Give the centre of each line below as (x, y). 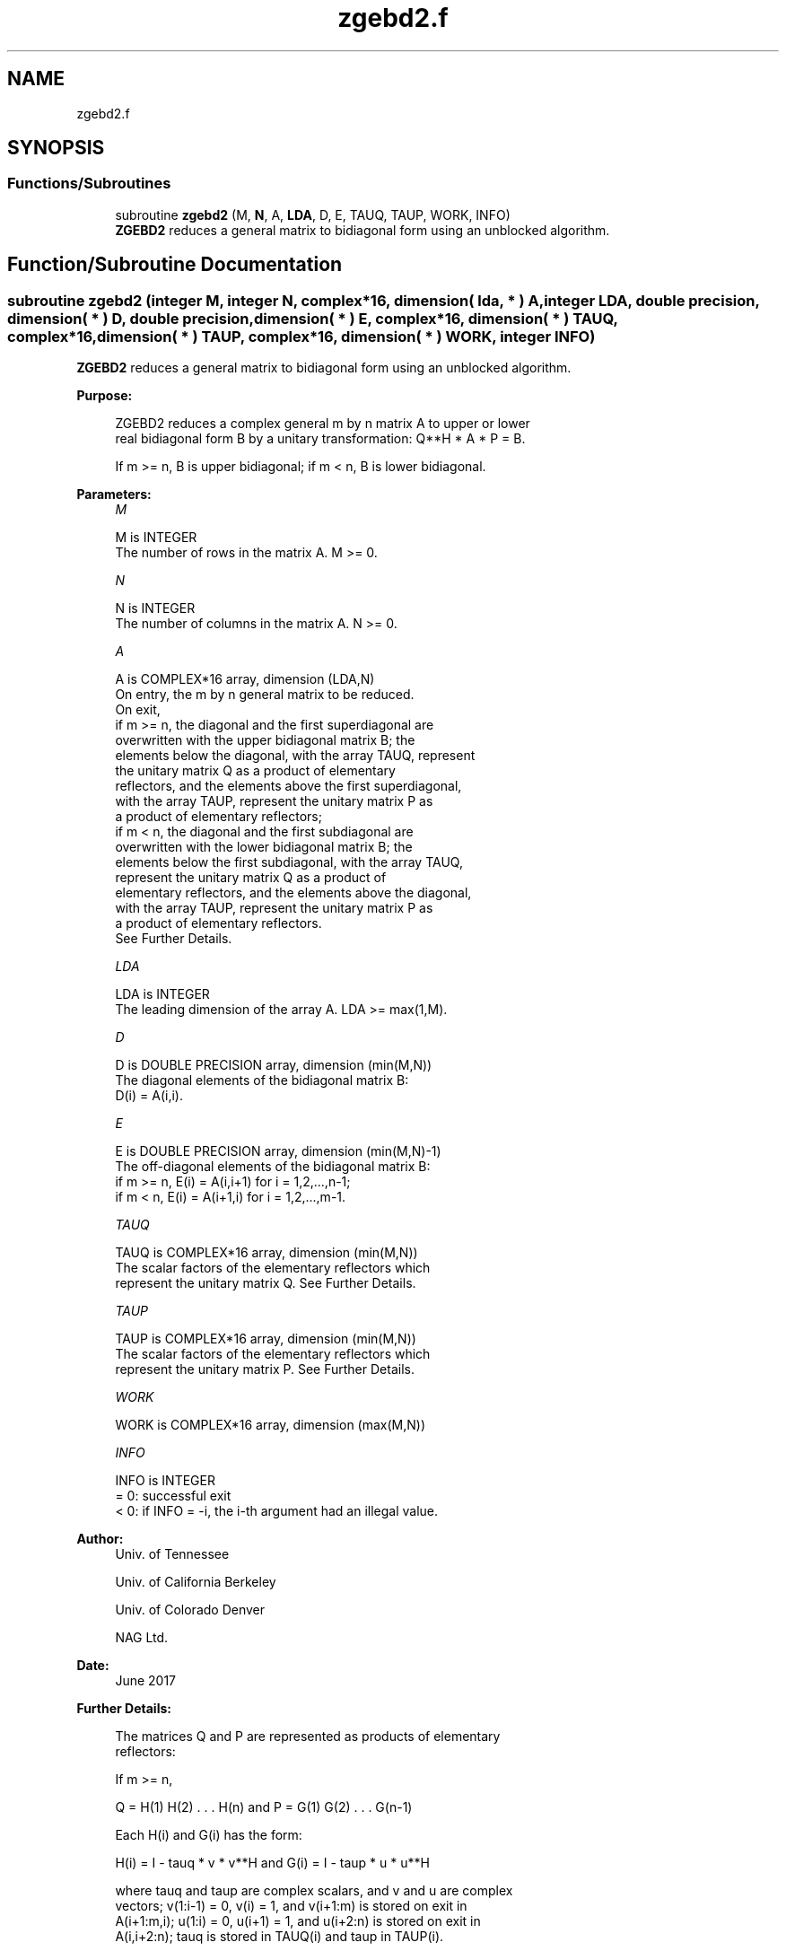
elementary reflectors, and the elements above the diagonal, (293, 893)
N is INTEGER (155, 608)
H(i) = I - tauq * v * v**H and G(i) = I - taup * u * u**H (272, 1863)
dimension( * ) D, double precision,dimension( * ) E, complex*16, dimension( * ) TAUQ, (313, 318)
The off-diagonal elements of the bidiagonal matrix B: (273, 1167)
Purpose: (105, 396)
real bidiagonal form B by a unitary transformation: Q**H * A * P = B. (320, 439)
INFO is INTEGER (165, 1481)
